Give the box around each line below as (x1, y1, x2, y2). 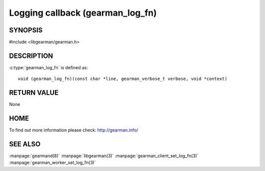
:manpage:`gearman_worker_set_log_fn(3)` (9, 160, 96, 166)
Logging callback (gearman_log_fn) (9, 7, 157, 18)
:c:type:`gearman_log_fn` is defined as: (9, 64, 88, 71)
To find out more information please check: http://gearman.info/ (9, 127, 138, 133)
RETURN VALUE (9, 89, 59, 97)
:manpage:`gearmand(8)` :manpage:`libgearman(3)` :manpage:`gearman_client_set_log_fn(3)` (9, 153, 199, 159)
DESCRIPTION (9, 51, 53, 60)
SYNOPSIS (9, 26, 43, 34)
